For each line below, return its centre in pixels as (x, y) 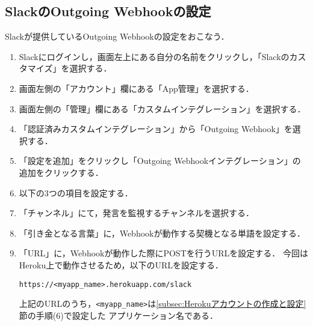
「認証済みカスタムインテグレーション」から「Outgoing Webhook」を (156, 129)
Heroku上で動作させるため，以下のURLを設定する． (121, 264)
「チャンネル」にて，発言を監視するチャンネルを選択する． (136, 213)
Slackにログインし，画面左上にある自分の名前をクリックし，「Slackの (154, 56)
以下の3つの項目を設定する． (76, 192)
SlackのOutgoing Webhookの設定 (108, 11)
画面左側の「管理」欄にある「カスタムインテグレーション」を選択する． (162, 108)
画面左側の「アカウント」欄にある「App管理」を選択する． (136, 88)
